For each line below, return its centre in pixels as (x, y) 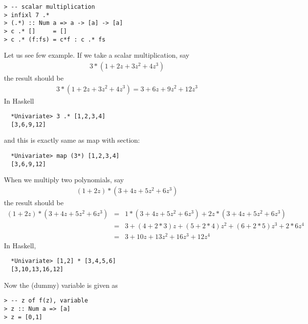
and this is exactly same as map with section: (72, 140)
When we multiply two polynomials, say (64, 180)
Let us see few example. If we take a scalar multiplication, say (97, 55)
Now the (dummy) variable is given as (61, 285)
